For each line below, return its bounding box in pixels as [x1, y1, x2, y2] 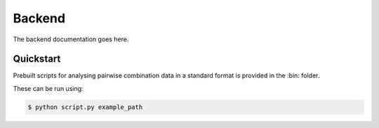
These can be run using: [13, 84, 84, 92]
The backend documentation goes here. [13, 35, 129, 43]
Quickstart [13, 53, 61, 65]
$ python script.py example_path [27, 103, 143, 111]
